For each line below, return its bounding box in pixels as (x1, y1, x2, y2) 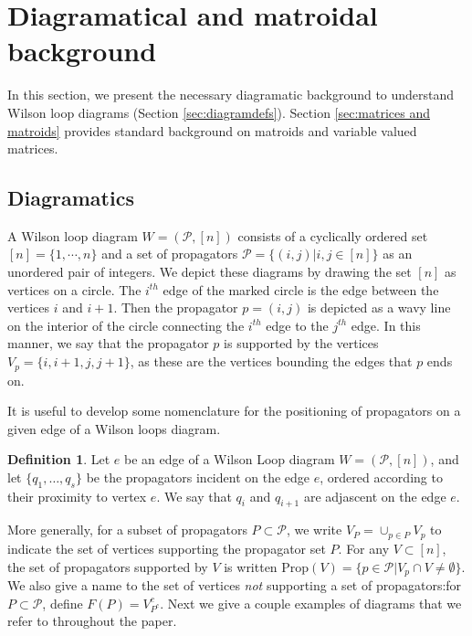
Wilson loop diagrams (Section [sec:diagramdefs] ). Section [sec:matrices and (7, 102, 430, 122)
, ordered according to (320, 467, 443, 486)
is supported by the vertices (224, 334, 379, 353)
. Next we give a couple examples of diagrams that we (160, 593, 462, 612)
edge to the (266, 315, 329, 334)
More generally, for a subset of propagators (7, 520, 247, 539)
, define (42, 593, 83, 612)
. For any (338, 538, 390, 557)
